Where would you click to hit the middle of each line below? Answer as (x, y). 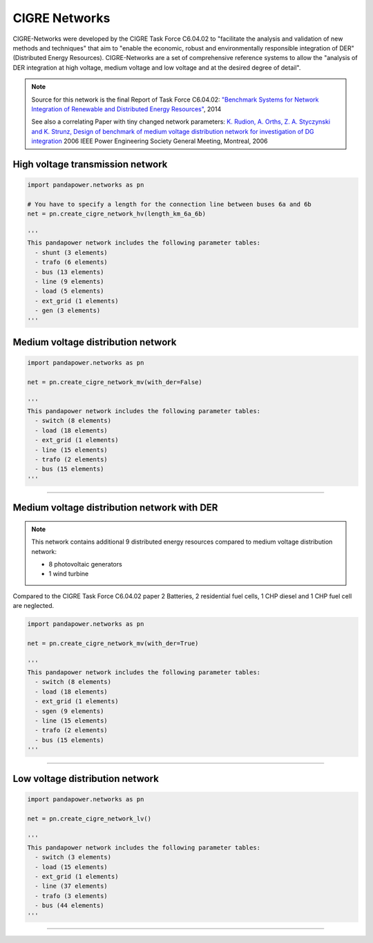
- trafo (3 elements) (71, 896)
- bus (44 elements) (69, 906)
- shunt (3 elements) (71, 253)
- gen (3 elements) (68, 311)
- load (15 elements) (71, 867)
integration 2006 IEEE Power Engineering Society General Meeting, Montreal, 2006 (150, 141)
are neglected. (34, 606)
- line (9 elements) (69, 281)
